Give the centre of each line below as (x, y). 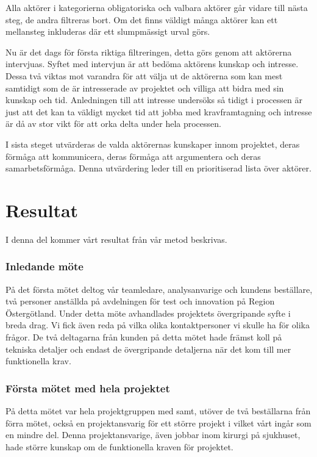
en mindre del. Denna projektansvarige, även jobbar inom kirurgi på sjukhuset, (153, 435)
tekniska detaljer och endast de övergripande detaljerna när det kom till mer (148, 349)
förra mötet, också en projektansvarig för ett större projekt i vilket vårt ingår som (158, 423)
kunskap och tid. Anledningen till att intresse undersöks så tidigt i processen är (154, 100)
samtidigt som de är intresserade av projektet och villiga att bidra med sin (145, 88)
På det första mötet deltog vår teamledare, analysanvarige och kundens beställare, (159, 289)
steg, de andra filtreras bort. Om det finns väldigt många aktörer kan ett (142, 19)
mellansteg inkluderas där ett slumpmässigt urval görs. (108, 31)
